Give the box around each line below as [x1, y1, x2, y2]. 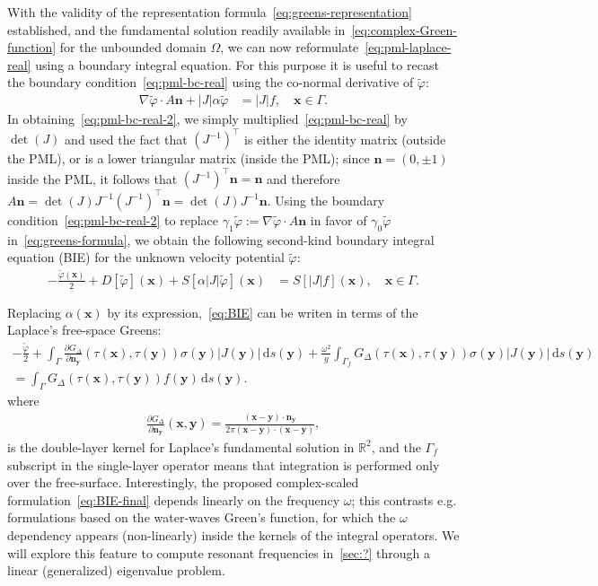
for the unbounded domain [59, 38, 207, 57]
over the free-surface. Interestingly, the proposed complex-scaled [7, 473, 359, 492]
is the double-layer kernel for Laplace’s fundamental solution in [7, 437, 355, 456]
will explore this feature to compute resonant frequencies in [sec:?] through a [7, 543, 431, 562]
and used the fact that [65, 129, 188, 148]
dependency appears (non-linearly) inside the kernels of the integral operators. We [7, 525, 460, 544]
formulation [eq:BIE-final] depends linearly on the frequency [7, 490, 340, 509]
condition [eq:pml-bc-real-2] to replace [7, 210, 219, 229]
